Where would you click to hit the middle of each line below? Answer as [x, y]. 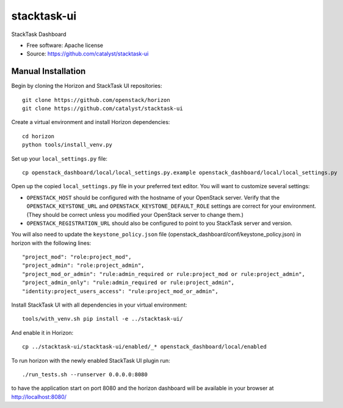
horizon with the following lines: [51, 243]
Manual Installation [49, 71]
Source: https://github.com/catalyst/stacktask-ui [88, 54]
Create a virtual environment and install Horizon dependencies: [91, 122]
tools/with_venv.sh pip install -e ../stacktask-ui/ [103, 319]
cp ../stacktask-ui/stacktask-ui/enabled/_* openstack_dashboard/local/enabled [144, 347]
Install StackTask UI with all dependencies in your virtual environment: [99, 305]
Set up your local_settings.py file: [60, 158]
